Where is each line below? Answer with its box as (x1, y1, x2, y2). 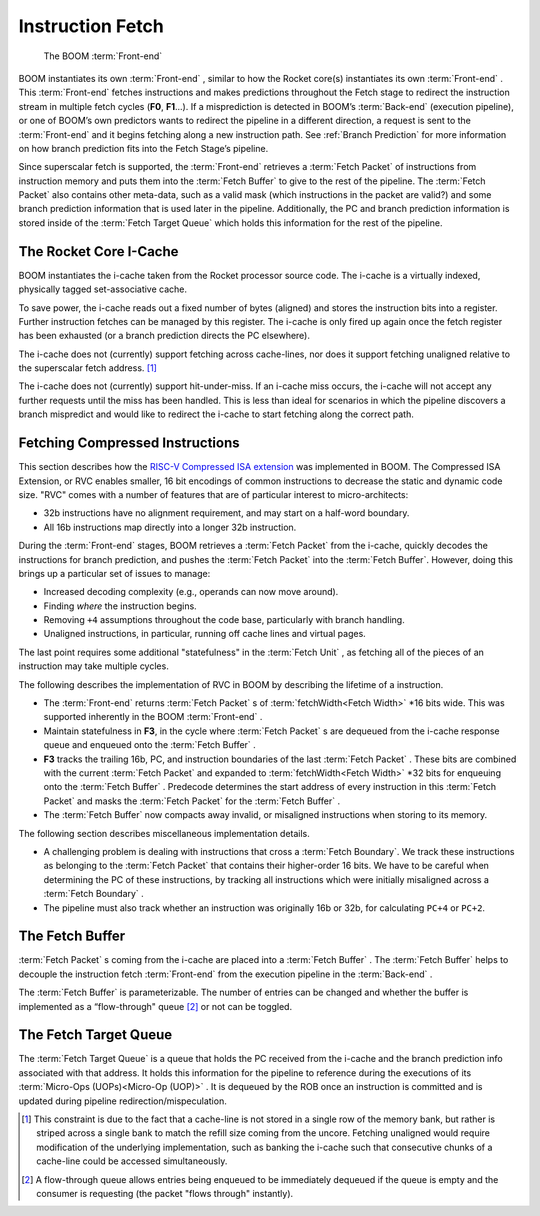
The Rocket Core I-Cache (18, 243, 179, 260)
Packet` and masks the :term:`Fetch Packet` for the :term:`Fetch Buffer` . (43, 795, 340, 807)
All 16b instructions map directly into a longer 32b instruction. (43, 521, 297, 533)
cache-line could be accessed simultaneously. (36, 1155, 228, 1167)
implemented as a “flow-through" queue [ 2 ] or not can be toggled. (18, 1000, 293, 1012)
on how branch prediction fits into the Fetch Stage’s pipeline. (18, 142, 269, 154)
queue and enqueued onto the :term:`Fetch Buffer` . (43, 739, 257, 751)
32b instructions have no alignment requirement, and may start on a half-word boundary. (43, 507, 410, 519)
